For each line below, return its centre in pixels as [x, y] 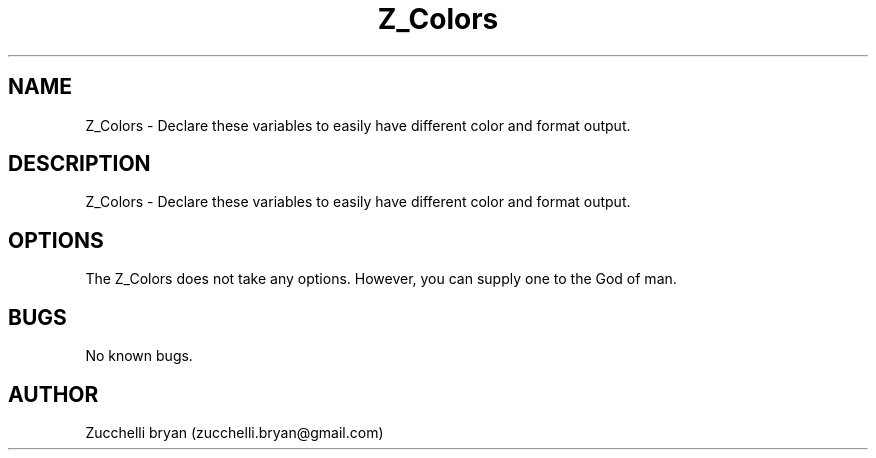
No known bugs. [139, 356]
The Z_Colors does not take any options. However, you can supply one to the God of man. [381, 279]
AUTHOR [53, 394]
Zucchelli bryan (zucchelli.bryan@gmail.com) [234, 432]
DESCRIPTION [79, 164]
